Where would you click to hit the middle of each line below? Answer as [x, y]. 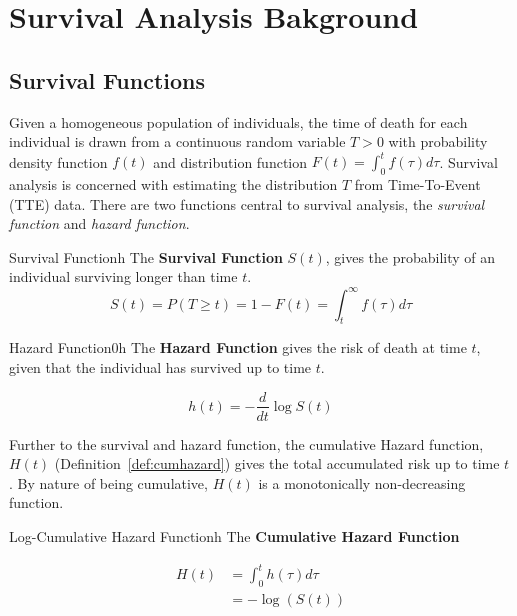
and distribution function [230, 161]
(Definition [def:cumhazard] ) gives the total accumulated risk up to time [277, 463]
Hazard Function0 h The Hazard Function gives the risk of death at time [238, 347]
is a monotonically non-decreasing [362, 482]
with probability [438, 141]
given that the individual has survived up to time [160, 366]
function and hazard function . [99, 223]
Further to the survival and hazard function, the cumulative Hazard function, [246, 443]
